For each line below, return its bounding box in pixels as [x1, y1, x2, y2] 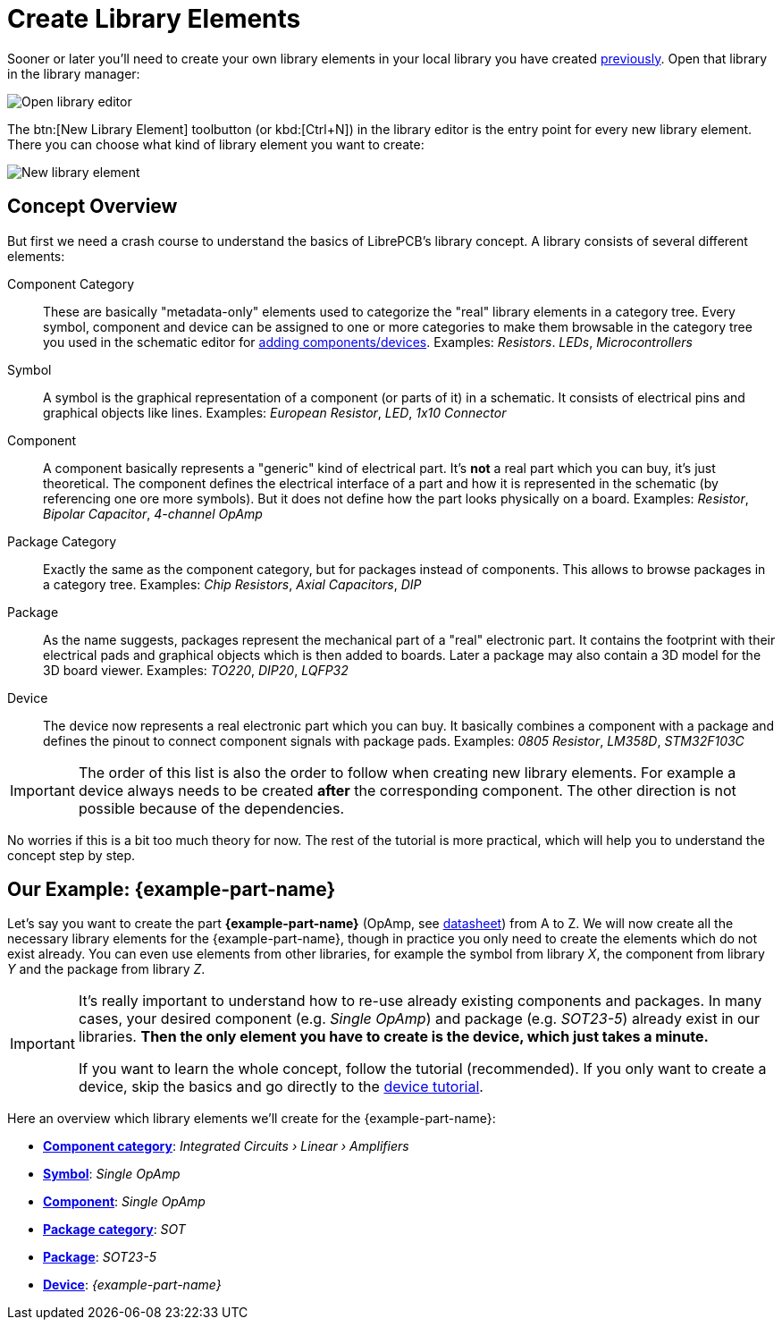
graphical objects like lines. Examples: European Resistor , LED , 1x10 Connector [43, 404, 507, 420]
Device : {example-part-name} [43, 1277, 222, 1293]
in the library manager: [7, 65, 140, 81]
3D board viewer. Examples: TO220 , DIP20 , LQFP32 [43, 662, 349, 678]
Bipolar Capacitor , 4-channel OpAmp [43, 505, 263, 521]
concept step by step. [7, 847, 136, 863]
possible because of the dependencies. [78, 799, 344, 817]
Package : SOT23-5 [43, 1249, 156, 1265]
